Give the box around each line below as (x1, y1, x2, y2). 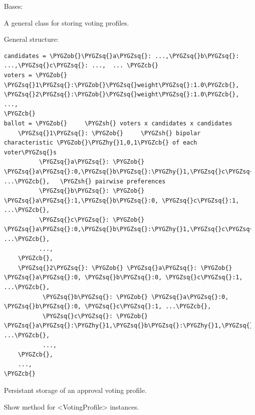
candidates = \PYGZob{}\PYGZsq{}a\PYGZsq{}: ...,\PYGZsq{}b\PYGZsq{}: (4, 52, 239, 59)
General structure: (4, 34, 59, 44)
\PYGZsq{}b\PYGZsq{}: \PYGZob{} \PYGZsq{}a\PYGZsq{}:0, (42, 293, 229, 300)
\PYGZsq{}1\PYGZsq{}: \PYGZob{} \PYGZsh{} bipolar (18, 129, 201, 137)
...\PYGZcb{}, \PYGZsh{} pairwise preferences (4, 178, 166, 185)
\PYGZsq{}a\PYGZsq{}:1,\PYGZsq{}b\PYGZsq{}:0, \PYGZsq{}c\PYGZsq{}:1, (4, 197, 239, 204)
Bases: (4, 1, 23, 11)
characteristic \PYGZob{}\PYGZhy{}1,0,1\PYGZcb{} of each (4, 139, 197, 147)
